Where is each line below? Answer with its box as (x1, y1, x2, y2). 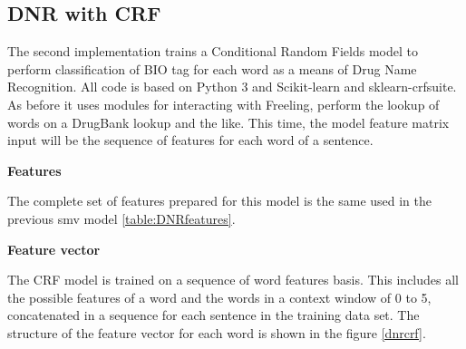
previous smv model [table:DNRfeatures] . (7, 208, 236, 228)
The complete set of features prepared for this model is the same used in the (7, 191, 432, 210)
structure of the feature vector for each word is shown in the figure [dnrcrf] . (7, 323, 426, 342)
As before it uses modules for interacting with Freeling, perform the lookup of (7, 94, 440, 113)
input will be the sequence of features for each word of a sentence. (7, 131, 374, 150)
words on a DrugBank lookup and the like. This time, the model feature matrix (7, 112, 450, 131)
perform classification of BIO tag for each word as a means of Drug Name (7, 59, 417, 78)
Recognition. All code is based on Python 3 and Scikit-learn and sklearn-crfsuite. (7, 77, 457, 96)
